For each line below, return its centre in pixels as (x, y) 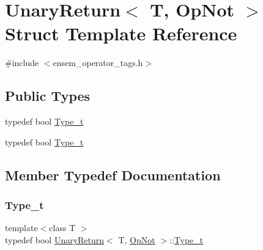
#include (22, 63)
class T (62, 228)
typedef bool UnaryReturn (55, 239)
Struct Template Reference (121, 33)
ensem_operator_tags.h (98, 63)
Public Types (48, 96)
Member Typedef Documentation (113, 175)
